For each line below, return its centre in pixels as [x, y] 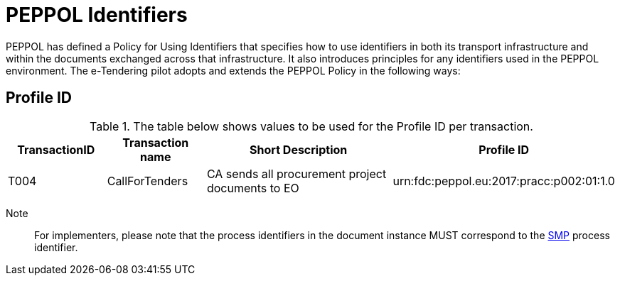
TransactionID [56, 149]
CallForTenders [148, 181]
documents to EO [253, 188]
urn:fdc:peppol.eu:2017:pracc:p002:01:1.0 [504, 181]
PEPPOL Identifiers [97, 15]
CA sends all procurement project [296, 173]
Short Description [299, 149]
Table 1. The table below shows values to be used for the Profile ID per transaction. [311, 126]
